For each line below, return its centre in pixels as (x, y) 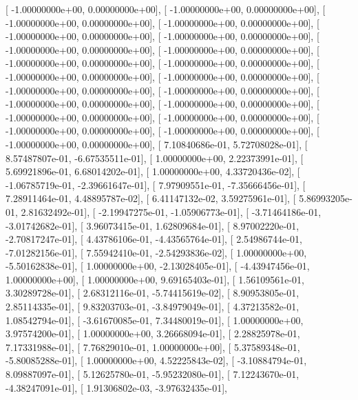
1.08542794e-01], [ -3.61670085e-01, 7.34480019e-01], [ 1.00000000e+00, (155, 320)
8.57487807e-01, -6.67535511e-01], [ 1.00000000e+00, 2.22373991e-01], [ (155, 158)
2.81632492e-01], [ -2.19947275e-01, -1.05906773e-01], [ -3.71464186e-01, (171, 211)
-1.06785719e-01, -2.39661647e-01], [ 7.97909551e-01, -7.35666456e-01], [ (156, 184)
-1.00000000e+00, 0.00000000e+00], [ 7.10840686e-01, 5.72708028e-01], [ (157, 144)
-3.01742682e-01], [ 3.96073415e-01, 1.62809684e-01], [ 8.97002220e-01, (152, 225)
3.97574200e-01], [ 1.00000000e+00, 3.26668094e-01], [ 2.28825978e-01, (153, 333)
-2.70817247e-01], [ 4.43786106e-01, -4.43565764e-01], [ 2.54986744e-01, (154, 239)
